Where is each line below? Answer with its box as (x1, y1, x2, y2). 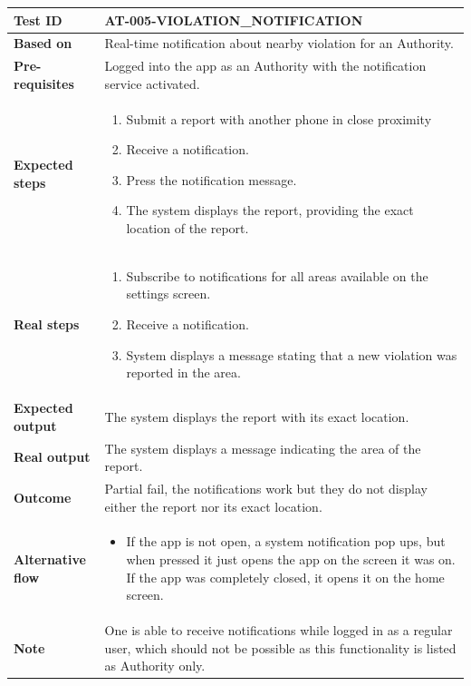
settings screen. (126, 284, 211, 303)
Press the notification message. (126, 170, 297, 189)
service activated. (104, 73, 200, 93)
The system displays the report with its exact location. (104, 407, 409, 426)
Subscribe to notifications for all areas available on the (126, 266, 428, 285)
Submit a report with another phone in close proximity (126, 109, 432, 128)
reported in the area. (126, 363, 241, 382)
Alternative (14, 549, 86, 568)
